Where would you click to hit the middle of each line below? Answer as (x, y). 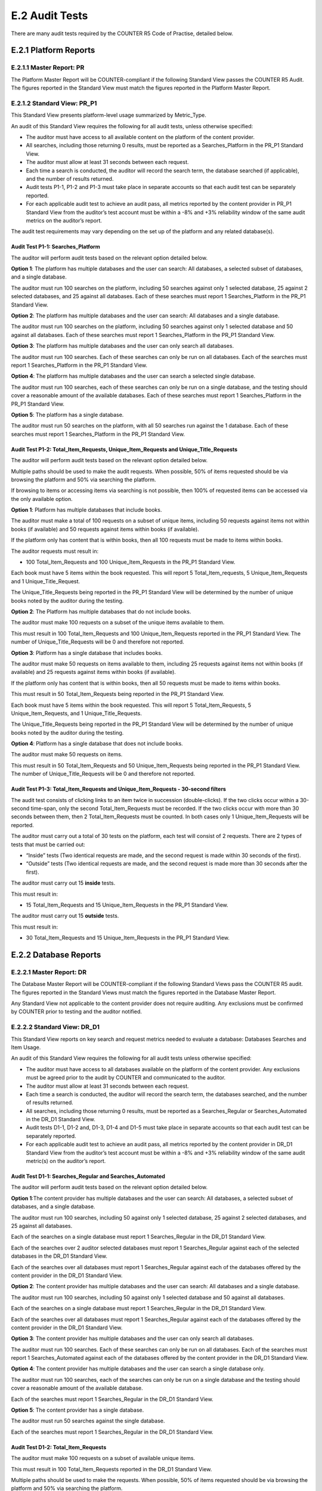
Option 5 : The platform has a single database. (67, 414)
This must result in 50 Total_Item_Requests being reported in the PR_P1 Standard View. (117, 694)
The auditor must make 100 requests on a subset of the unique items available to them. (118, 623)
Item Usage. (26, 1047)
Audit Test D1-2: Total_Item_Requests (59, 1447)
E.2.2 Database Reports (56, 955)
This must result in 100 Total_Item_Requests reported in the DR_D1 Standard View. (112, 1469)
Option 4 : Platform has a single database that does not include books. (97, 744)
